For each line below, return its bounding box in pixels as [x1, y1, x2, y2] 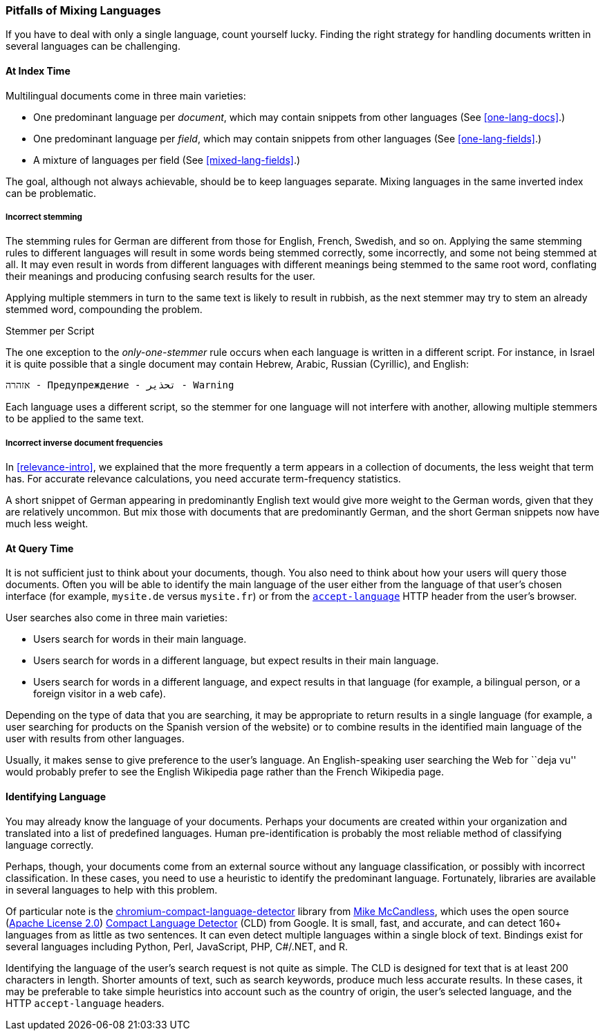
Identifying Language [6, 790, 106, 802]
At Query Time [6, 542, 74, 554]
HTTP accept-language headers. [6, 997, 165, 1009]
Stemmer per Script [6, 325, 95, 337]
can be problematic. [6, 187, 97, 199]
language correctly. [6, 838, 94, 851]
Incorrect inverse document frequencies [6, 437, 163, 448]
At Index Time [6, 64, 71, 77]
